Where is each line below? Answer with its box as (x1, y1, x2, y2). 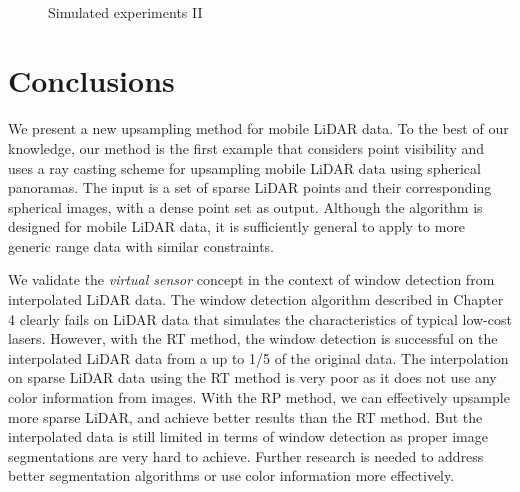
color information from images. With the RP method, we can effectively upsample (8, 387, 510, 408)
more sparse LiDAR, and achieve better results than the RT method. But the (8, 406, 483, 427)
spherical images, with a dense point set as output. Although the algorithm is (8, 196, 483, 217)
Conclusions (8, 60, 175, 101)
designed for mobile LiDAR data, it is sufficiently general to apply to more (8, 216, 466, 237)
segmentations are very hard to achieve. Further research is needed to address (8, 445, 484, 466)
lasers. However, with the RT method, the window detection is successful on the (8, 328, 498, 349)
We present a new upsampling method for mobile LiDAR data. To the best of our (8, 118, 509, 139)
